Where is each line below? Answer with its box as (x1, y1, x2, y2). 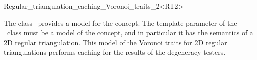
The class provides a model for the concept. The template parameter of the (4, 17, 237, 28)
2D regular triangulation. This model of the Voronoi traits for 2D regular (4, 37, 227, 47)
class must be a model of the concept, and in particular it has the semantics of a (7, 27, 253, 38)
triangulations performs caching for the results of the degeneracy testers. (4, 47, 226, 57)
